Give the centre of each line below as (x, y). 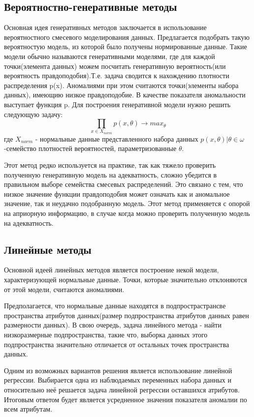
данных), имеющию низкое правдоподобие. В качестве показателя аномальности (125, 95)
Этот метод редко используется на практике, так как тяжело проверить (110, 165)
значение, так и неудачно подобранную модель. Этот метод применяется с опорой (127, 203)
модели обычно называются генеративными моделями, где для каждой (110, 56)
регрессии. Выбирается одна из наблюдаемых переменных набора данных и (118, 380)
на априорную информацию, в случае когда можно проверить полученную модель (127, 213)
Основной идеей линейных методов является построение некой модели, (111, 270)
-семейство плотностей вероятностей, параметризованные (90, 148)
